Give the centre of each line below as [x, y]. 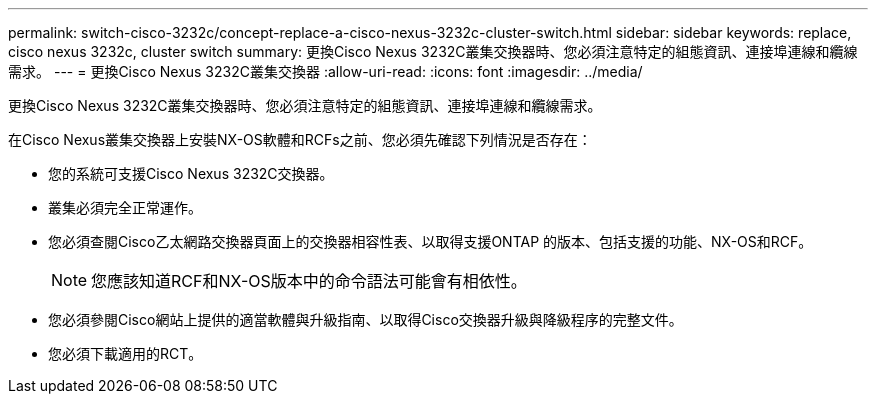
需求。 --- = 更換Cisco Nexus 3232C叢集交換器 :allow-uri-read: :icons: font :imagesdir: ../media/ [325, 71]
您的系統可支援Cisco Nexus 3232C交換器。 [191, 173]
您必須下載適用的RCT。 [125, 353]
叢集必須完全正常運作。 [125, 207]
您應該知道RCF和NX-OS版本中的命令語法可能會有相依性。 [309, 281]
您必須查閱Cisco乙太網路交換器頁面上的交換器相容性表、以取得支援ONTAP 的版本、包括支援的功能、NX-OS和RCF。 [430, 241]
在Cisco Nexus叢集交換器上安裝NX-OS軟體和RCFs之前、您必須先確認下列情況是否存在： [300, 139]
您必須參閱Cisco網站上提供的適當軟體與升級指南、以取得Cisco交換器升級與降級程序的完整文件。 [365, 319]
